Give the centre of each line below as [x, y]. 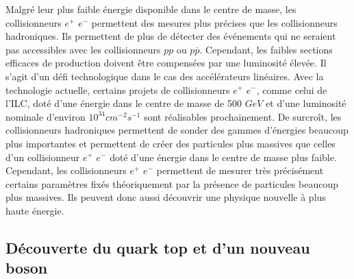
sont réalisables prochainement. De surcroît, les [243, 116]
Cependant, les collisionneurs [66, 170]
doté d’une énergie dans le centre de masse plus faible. [223, 157]
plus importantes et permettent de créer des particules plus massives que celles [170, 143]
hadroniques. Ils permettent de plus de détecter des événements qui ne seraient [171, 36]
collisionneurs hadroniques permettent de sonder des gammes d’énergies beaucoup [177, 130]
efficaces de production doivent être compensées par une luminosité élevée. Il [166, 63]
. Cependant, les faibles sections [266, 49]
